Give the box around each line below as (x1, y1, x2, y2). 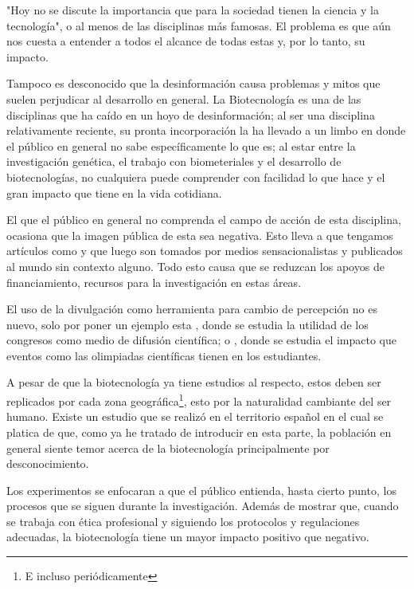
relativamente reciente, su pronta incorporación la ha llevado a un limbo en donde (6, 122, 406, 139)
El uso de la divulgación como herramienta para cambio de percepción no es (6, 300, 377, 317)
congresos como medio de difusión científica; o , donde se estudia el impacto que (6, 332, 396, 348)
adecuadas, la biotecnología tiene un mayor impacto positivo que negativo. (6, 528, 369, 545)
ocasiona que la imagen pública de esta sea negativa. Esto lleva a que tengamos (6, 226, 393, 243)
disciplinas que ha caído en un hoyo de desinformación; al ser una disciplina (6, 106, 375, 123)
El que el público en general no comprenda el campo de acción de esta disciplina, (6, 211, 401, 228)
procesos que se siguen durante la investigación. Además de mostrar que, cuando (6, 497, 399, 514)
